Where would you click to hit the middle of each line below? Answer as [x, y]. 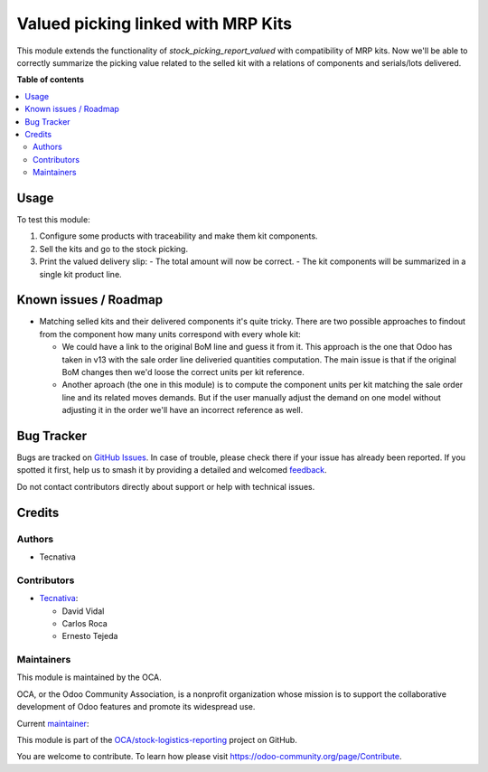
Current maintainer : [53, 723]
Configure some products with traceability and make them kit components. [178, 236]
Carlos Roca [84, 623]
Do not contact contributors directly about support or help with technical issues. [166, 486]
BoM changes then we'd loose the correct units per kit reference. [183, 372]
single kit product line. [80, 274]
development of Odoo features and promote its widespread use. [136, 707]
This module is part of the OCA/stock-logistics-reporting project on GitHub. [157, 740]
